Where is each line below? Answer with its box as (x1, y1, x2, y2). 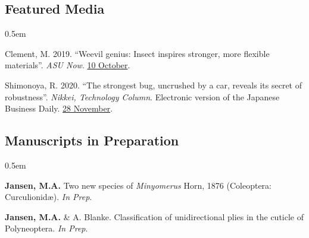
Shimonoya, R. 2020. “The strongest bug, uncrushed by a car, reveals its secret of (5, 78, 302, 91)
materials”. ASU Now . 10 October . (5, 59, 130, 71)
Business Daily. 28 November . (5, 102, 113, 115)
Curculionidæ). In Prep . (5, 191, 92, 203)
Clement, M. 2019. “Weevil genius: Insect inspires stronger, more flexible (5, 47, 270, 59)
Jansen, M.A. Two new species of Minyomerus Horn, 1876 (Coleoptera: (5, 179, 271, 191)
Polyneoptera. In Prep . (5, 222, 88, 234)
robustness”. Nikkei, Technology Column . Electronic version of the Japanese (5, 90, 280, 103)
